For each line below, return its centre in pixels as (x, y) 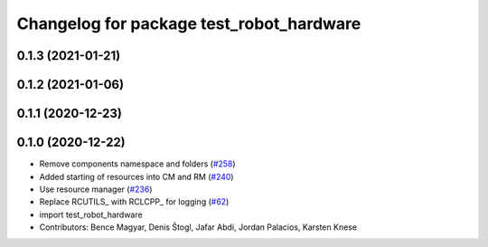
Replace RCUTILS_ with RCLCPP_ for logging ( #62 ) (134, 202)
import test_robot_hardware (91, 214)
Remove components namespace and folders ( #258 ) (137, 164)
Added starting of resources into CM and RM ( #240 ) (136, 176)
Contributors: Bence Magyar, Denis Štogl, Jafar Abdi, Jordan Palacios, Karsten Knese (198, 227)
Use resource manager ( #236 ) (96, 189)
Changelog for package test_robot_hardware (189, 24)
